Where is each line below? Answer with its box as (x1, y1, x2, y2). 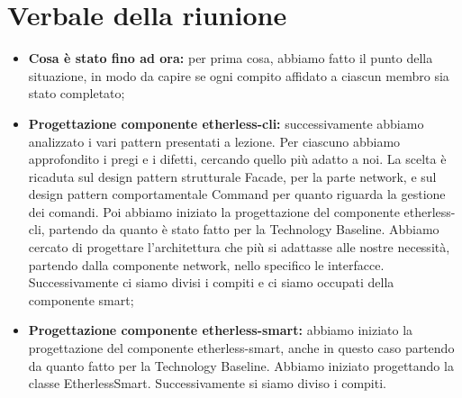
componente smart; (28, 290, 134, 309)
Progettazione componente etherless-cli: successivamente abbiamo (28, 113, 424, 132)
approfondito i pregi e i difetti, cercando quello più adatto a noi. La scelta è (28, 149, 447, 168)
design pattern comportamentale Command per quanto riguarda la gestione (28, 185, 446, 204)
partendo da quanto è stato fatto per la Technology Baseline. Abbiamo (49, 220, 439, 239)
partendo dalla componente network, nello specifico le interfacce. (28, 255, 385, 274)
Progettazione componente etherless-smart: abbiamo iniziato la (28, 321, 413, 339)
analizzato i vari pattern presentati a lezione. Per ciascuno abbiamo (28, 131, 401, 150)
